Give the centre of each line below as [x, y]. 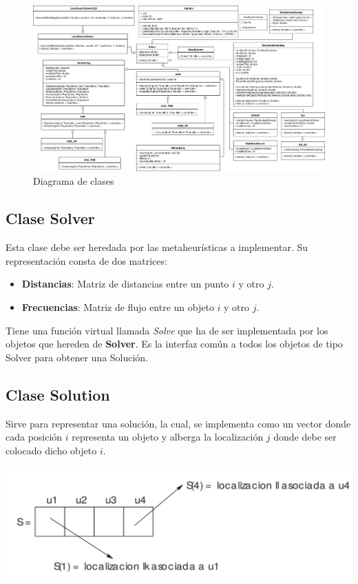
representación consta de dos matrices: [86, 260]
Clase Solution [58, 394]
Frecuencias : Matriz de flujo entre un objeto [118, 306]
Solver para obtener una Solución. [77, 357]
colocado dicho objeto [51, 450]
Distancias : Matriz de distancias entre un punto [125, 284]
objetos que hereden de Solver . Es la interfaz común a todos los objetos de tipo [174, 344]
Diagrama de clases [74, 181]
